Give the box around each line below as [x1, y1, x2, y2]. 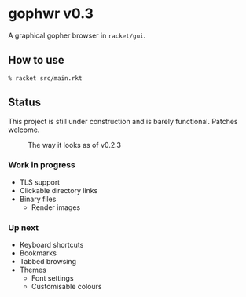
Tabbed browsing [19, 257, 77, 266]
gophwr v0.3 [8, 5, 94, 23]
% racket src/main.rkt [8, 74, 83, 82]
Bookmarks [19, 248, 57, 258]
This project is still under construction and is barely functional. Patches [8, 116, 238, 126]
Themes [19, 265, 47, 275]
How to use [8, 53, 64, 67]
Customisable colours [31, 282, 102, 291]
